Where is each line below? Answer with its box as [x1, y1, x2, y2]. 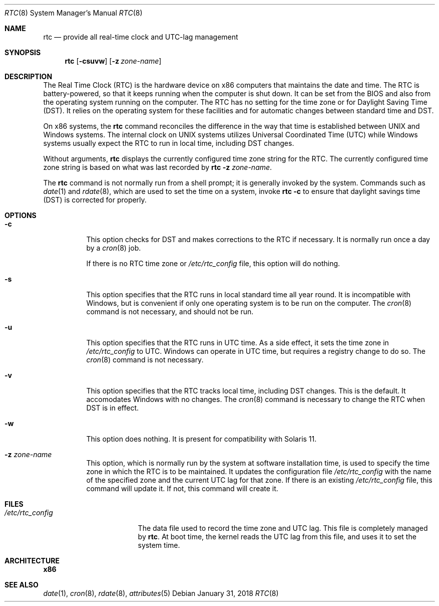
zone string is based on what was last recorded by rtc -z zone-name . [43, 163, 272, 171]
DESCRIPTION [5, 72, 53, 81]
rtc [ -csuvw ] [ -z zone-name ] [65, 57, 162, 65]
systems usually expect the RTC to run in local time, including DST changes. [43, 139, 294, 147]
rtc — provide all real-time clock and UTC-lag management [43, 33, 238, 41]
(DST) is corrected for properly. [43, 195, 147, 204]
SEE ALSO [5, 580, 39, 589]
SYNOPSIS [5, 48, 41, 57]
